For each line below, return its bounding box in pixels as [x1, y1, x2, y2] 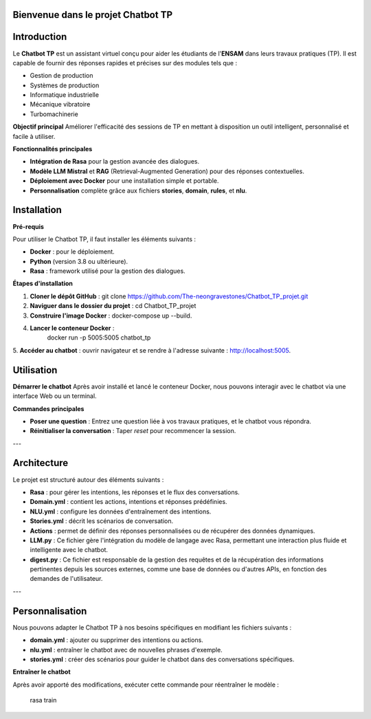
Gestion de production [30, 71, 93, 80]
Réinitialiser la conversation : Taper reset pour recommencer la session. [30, 427, 236, 435]
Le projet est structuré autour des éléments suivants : [12, 475, 164, 484]
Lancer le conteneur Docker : [30, 324, 115, 333]
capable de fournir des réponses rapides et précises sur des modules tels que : [12, 58, 237, 67]
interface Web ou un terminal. [12, 392, 97, 400]
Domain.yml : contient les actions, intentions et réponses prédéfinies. [30, 498, 227, 506]
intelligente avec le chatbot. [30, 546, 109, 554]
